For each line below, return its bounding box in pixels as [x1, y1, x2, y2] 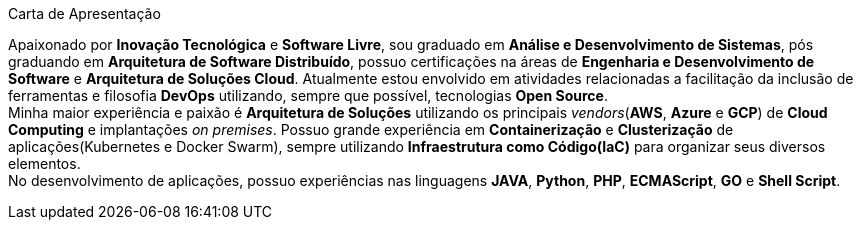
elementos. [8, 155, 81, 172]
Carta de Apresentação [8, 5, 161, 22]
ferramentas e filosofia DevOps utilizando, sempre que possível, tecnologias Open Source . [8, 87, 608, 104]
